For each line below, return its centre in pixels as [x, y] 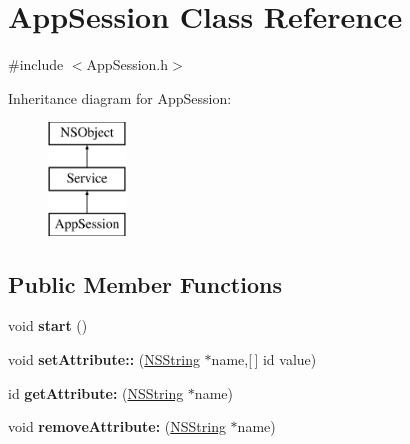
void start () [48, 325]
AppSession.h [127, 64]
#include [36, 64]
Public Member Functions [145, 283]
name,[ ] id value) [264, 359]
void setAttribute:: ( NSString [104, 359]
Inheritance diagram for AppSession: [120, 97]
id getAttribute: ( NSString [96, 392]
